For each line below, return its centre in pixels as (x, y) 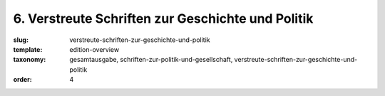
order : (22, 80)
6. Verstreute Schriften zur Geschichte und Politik (163, 18)
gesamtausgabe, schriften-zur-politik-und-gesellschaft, (151, 60)
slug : (21, 40)
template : (28, 49)
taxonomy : (30, 60)
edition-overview (94, 49)
